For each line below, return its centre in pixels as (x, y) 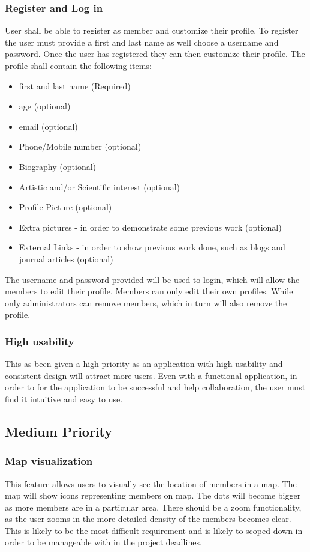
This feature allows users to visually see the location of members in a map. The (151, 483)
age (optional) (45, 106)
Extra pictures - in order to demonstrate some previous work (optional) (150, 227)
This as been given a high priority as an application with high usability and (144, 364)
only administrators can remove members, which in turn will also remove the (146, 302)
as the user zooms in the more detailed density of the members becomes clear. (148, 519)
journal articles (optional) (66, 259)
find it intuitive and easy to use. (64, 399)
